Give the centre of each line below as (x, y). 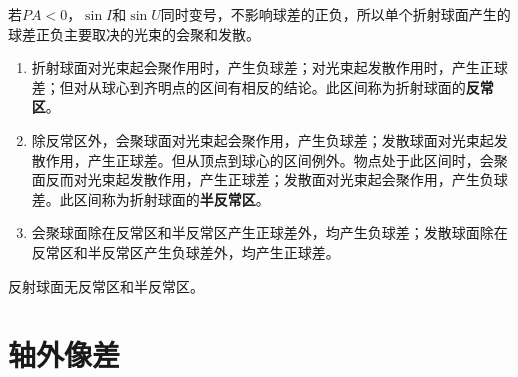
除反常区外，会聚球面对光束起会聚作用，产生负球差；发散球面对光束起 (262, 139)
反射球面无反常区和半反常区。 (106, 285)
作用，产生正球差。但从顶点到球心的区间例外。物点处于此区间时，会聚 (276, 159)
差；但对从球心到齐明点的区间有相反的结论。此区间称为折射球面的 (248, 86)
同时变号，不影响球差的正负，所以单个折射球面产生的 (335, 14)
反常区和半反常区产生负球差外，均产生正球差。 (185, 251)
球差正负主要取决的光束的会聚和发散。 (134, 33)
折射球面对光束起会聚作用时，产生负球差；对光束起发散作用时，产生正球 (269, 67)
